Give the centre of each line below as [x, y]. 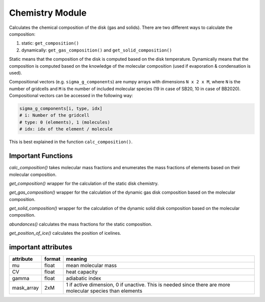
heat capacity [82, 272]
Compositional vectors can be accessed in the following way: [71, 96]
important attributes [41, 247]
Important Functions [41, 156]
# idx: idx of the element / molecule [66, 129]
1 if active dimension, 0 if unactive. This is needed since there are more [148, 285]
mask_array [26, 288]
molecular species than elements [104, 291]
